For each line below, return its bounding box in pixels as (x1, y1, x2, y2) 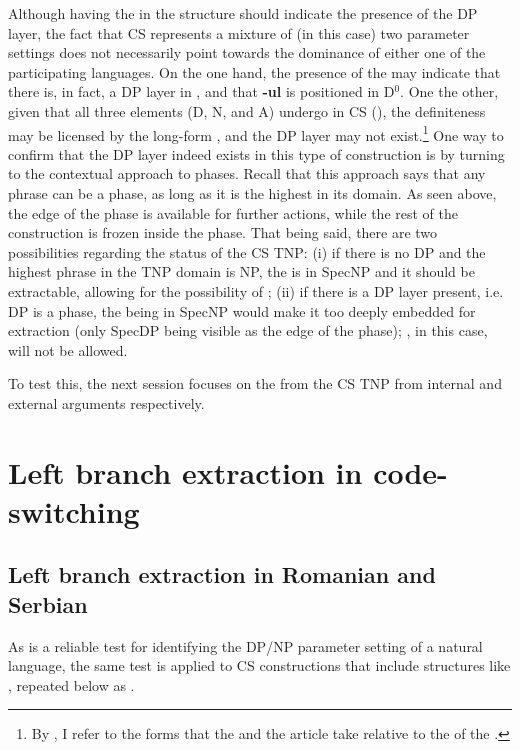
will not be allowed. (8, 339, 128, 360)
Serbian (8, 588, 88, 619)
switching (8, 490, 140, 531)
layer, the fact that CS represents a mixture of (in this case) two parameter (8, 22, 470, 43)
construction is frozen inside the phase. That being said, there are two (8, 222, 438, 243)
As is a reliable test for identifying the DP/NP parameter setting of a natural (8, 635, 483, 656)
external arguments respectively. (8, 392, 205, 413)
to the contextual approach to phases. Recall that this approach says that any (8, 163, 486, 184)
